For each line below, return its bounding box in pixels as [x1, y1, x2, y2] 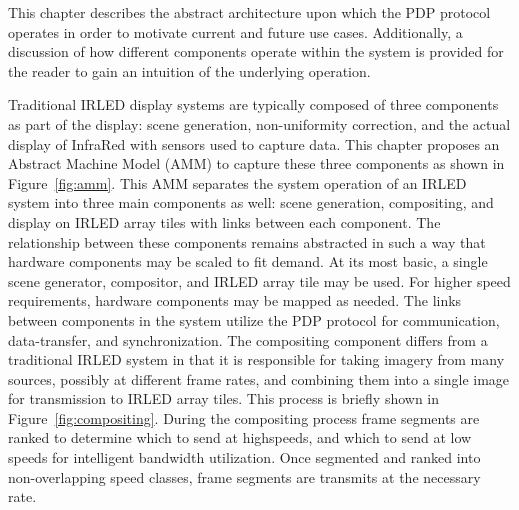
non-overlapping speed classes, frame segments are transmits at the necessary [8, 466, 481, 487]
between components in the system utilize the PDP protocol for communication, [8, 309, 500, 330]
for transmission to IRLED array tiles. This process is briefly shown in [8, 388, 440, 409]
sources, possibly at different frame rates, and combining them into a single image [8, 368, 510, 389]
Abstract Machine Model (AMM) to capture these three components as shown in [8, 153, 505, 174]
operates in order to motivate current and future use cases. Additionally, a [8, 21, 463, 42]
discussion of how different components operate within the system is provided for [8, 41, 504, 62]
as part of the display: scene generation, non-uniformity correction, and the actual [8, 113, 511, 134]
